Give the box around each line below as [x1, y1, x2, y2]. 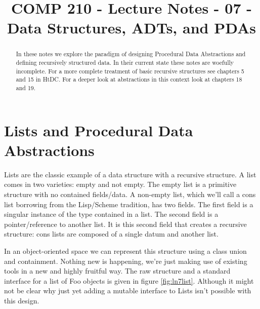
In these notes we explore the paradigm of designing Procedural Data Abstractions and [16, 50, 246, 58]
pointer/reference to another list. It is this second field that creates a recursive [4, 218, 247, 229]
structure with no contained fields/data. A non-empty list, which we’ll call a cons [4, 188, 256, 199]
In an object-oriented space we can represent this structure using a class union [4, 245, 247, 256]
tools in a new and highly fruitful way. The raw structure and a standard [4, 265, 231, 276]
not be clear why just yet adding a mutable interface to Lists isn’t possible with [4, 285, 251, 296]
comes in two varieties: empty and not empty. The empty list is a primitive [4, 179, 237, 189]
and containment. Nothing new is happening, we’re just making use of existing [4, 255, 247, 266]
